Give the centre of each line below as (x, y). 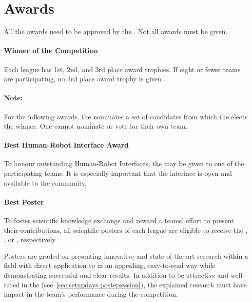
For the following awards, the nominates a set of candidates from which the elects (126, 116)
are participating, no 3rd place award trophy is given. (84, 79)
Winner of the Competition (51, 50)
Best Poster (24, 201)
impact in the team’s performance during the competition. (91, 294)
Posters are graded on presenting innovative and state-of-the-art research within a (126, 255)
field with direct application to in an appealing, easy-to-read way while (110, 265)
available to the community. (45, 182)
